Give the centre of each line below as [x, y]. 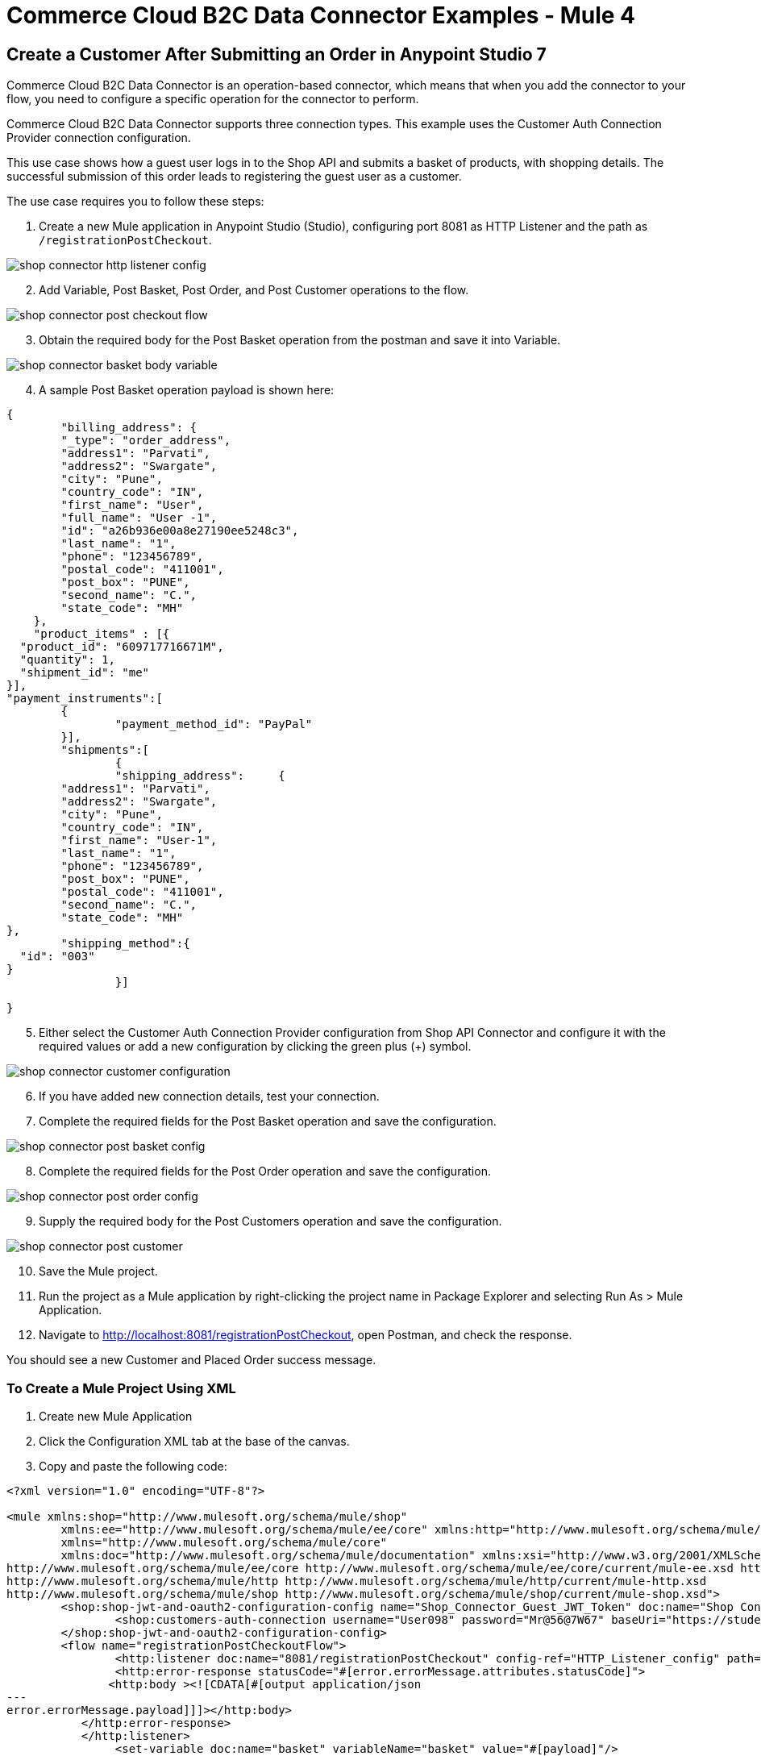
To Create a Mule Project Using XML [121, 1388]
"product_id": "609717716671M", [122, 647]
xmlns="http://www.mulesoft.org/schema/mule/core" [224, 1542]
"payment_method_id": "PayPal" [214, 724]
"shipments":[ [105, 750]
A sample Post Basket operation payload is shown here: [187, 390]
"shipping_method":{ [125, 944]
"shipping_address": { [200, 776]
